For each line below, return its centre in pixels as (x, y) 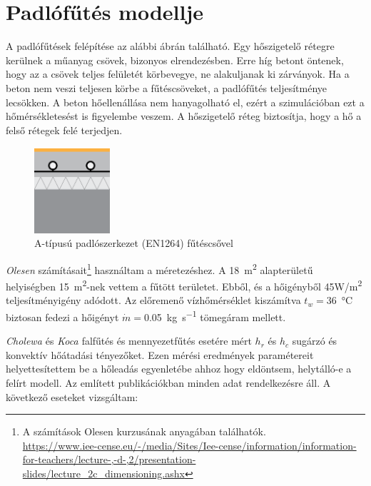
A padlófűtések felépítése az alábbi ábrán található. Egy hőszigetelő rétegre (170, 46)
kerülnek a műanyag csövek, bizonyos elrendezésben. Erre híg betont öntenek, (175, 60)
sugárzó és (315, 341)
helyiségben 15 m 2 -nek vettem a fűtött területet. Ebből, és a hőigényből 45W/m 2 (184, 285)
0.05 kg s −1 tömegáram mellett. (215, 315)
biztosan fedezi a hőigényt (62, 317)
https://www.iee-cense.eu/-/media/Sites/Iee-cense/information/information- (189, 445)
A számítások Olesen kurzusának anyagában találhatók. (144, 431)
